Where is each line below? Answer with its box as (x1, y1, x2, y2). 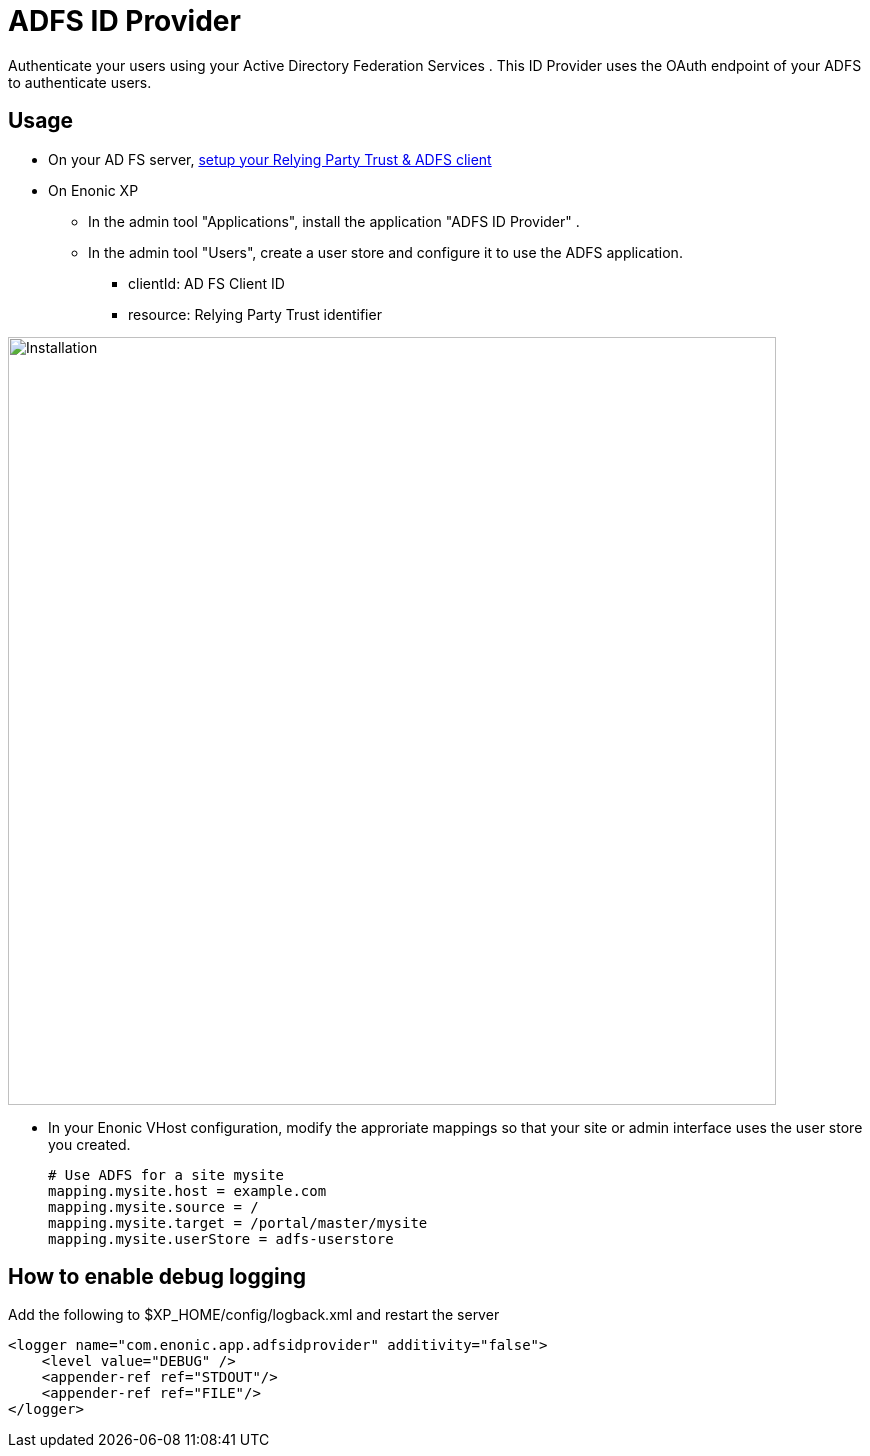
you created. (48, 1135, 131, 1153)
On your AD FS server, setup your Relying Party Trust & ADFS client (48, 150, 492, 168)
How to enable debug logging (8, 1264, 307, 1290)
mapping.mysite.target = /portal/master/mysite (48, 1214, 428, 1231)
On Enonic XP (48, 181, 139, 199)
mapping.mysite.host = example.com (48, 1182, 327, 1199)
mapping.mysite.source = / (48, 1198, 259, 1215)
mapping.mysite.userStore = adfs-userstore (48, 1230, 394, 1247)
